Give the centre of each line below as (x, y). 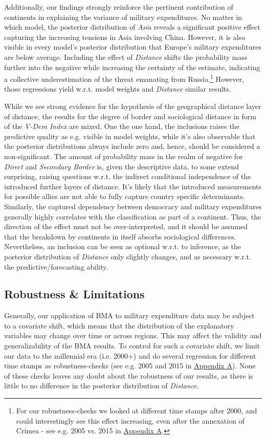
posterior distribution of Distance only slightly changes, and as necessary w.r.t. (128, 256)
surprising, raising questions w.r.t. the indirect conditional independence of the (128, 176)
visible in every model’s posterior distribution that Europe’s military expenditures (133, 47)
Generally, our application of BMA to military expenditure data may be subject (129, 315)
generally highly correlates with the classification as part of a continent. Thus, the (133, 216)
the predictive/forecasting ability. (56, 266)
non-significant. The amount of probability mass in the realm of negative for (124, 156)
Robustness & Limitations (74, 294)
